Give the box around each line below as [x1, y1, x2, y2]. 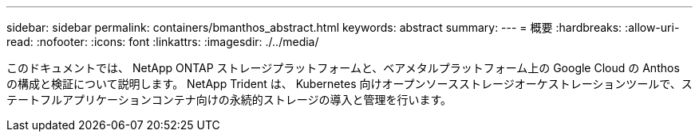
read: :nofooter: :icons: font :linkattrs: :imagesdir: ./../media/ [6, 35, 319, 48]
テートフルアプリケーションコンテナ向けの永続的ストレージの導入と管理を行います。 [6, 93, 452, 106]
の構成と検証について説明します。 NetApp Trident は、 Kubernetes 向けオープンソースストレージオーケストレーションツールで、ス [6, 77, 693, 90]
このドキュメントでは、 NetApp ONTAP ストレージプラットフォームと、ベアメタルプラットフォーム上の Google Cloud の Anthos [6, 61, 680, 75]
